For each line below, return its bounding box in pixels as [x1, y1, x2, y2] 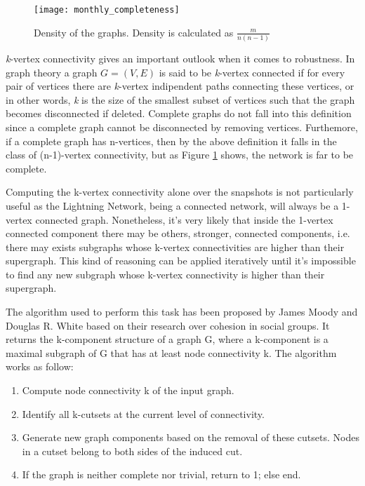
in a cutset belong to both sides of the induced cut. [22, 443, 243, 458]
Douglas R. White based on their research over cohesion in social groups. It [6, 318, 330, 332]
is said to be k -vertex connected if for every [159, 65, 345, 79]
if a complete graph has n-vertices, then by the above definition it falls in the [6, 133, 337, 148]
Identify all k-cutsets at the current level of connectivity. [22, 406, 265, 421]
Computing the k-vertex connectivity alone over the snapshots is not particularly [6, 184, 354, 199]
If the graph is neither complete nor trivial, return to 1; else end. [22, 467, 301, 482]
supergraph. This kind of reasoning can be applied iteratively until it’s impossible [6, 253, 356, 268]
